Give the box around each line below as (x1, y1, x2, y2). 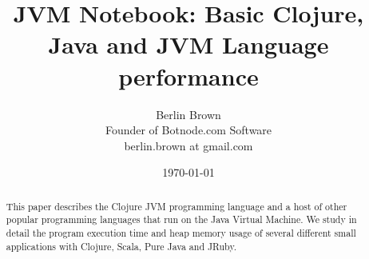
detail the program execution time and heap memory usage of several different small (6, 225, 356, 239)
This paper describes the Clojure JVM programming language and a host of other (6, 199, 347, 213)
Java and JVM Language (48, 28, 329, 61)
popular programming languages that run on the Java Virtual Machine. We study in (6, 213, 357, 226)
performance (118, 59, 259, 92)
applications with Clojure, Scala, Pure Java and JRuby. (6, 239, 236, 253)
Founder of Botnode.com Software (105, 122, 272, 138)
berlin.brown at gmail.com (124, 137, 253, 153)
